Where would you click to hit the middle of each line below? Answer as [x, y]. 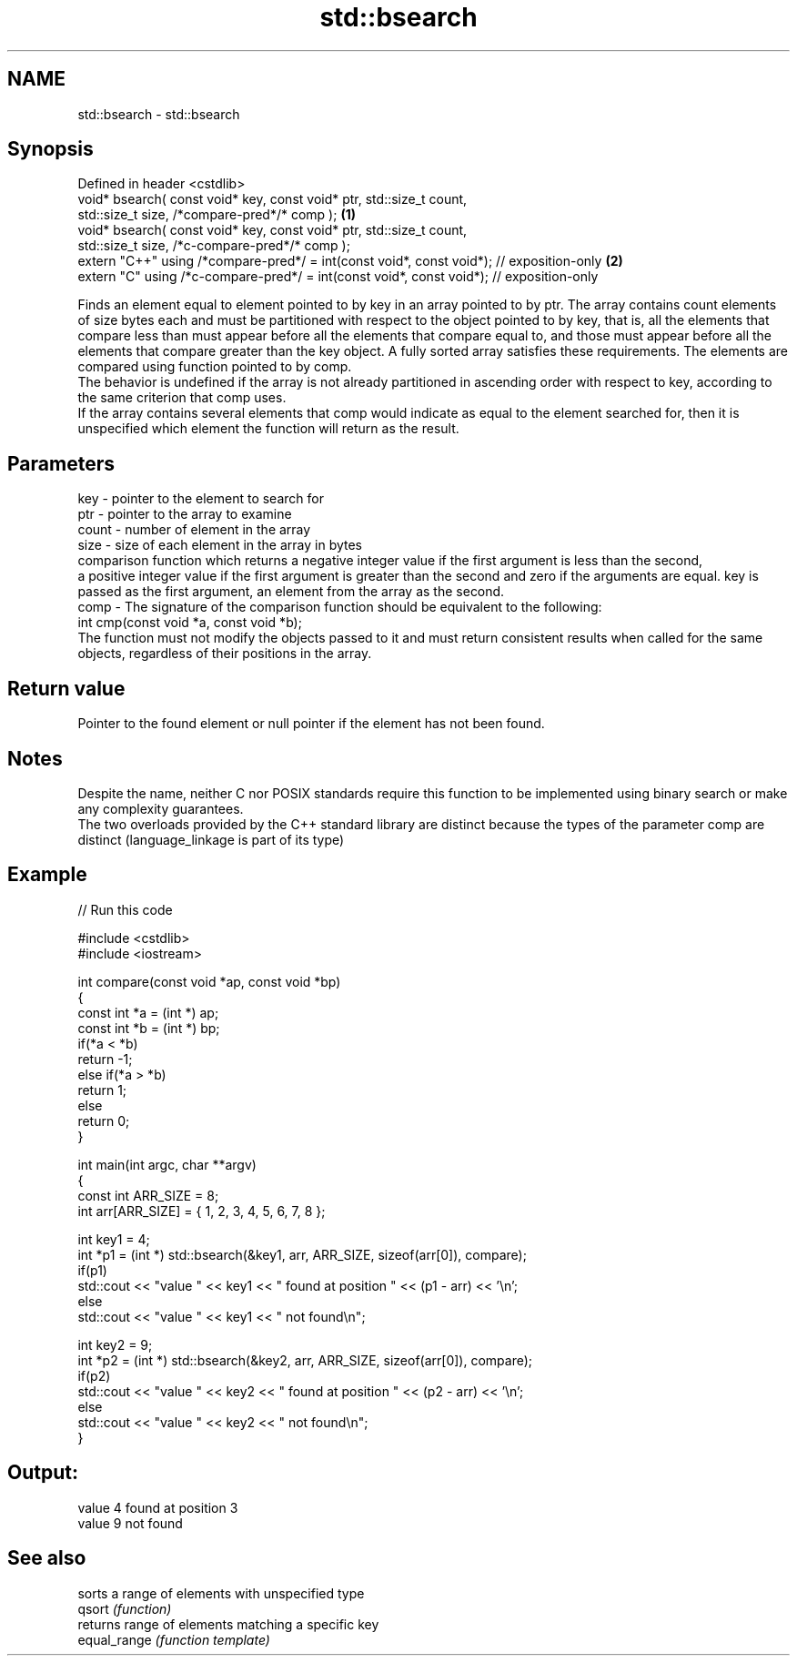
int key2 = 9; [115, 1344]
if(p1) [92, 1270]
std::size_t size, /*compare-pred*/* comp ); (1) [217, 215]
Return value [66, 688]
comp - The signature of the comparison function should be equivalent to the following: [340, 607]
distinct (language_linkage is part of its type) [211, 839]
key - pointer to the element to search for [201, 499]
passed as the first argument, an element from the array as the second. [291, 592]
